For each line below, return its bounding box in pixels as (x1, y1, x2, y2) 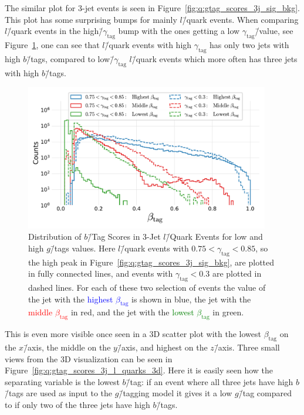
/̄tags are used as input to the (5, 387, 113, 399)
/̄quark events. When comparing (182, 13, 299, 25)
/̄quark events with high (104, 38, 192, 50)
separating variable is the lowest (5, 375, 120, 387)
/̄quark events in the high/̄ (7, 25, 103, 37)
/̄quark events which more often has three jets (131, 52, 298, 64)
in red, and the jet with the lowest (70, 306, 194, 318)
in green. (212, 306, 244, 318)
